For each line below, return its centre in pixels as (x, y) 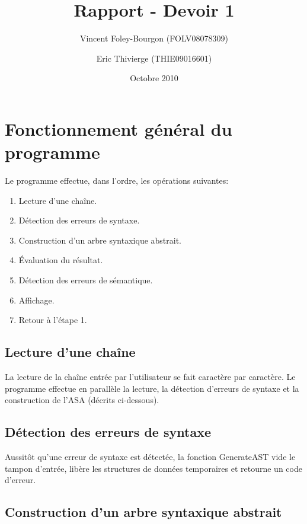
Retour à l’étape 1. (53, 320)
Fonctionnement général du (119, 128)
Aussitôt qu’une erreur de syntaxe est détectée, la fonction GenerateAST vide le (150, 456)
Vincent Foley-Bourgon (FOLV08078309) (154, 38)
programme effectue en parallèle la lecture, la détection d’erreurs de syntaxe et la (152, 388)
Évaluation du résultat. (61, 260)
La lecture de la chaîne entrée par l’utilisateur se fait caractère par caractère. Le (150, 376)
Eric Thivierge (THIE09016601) (154, 58)
